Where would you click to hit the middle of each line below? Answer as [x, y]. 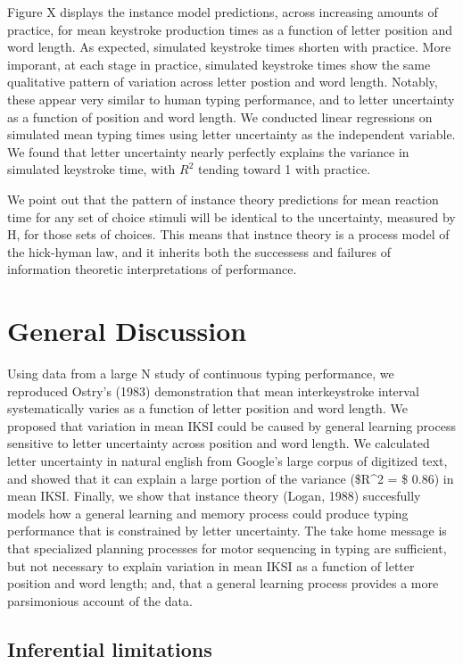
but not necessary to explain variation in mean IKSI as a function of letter [211, 565]
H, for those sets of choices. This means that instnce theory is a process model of [228, 234]
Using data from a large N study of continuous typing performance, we [201, 373]
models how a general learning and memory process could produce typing [208, 513]
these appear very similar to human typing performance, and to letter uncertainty [231, 99]
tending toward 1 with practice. [285, 169]
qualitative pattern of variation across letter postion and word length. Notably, [223, 82]
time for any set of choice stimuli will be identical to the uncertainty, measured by [231, 216]
